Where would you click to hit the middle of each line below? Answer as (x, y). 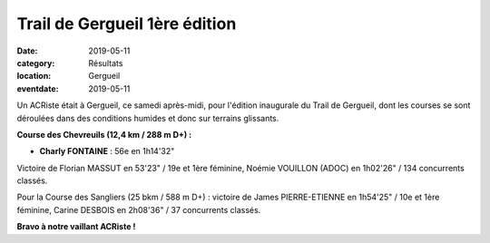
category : (36, 63)
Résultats (106, 63)
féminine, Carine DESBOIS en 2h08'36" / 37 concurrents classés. (139, 209)
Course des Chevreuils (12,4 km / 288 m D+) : (104, 134)
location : (34, 76)
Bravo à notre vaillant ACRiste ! (76, 227)
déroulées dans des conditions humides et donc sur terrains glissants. (148, 118)
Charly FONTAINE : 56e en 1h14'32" (107, 151)
